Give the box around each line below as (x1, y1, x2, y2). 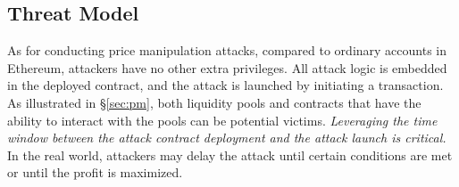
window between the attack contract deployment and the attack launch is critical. (7, 128, 446, 147)
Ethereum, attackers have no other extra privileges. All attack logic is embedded (7, 58, 447, 77)
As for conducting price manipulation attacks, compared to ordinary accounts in (7, 41, 447, 60)
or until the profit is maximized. (7, 163, 183, 182)
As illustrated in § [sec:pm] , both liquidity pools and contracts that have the (7, 93, 421, 111)
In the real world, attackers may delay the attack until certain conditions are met (7, 145, 453, 164)
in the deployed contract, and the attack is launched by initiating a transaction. (7, 76, 444, 94)
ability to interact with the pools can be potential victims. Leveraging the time (7, 110, 438, 129)
